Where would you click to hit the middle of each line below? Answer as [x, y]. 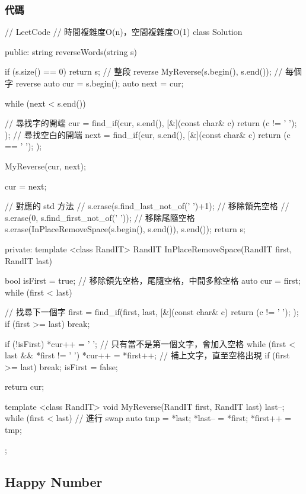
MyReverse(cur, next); [45, 166]
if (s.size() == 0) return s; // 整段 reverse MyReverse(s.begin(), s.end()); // [144, 71]
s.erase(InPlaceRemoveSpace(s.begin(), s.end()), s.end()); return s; [125, 229]
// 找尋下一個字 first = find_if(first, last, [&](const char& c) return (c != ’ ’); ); [152, 312]
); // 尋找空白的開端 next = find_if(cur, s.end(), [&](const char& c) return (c [148, 134]
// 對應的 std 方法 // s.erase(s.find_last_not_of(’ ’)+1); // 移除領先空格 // [147, 206]
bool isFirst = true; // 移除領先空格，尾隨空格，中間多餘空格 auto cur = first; [153, 280]
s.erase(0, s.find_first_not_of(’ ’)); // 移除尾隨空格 [100, 217]
